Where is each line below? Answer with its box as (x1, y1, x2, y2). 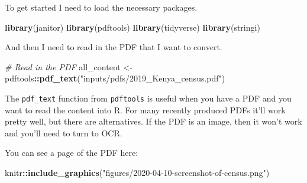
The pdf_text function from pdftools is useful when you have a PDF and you (5, 91, 292, 104)
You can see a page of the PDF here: (5, 146, 138, 159)
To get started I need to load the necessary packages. (5, 1, 198, 13)
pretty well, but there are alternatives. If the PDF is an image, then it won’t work (5, 115, 302, 128)
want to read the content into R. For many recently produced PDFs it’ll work (5, 103, 286, 116)
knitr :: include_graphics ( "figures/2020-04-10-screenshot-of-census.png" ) (5, 166, 270, 178)
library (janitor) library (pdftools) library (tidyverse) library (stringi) (5, 21, 260, 33)
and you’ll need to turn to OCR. (5, 126, 122, 139)
